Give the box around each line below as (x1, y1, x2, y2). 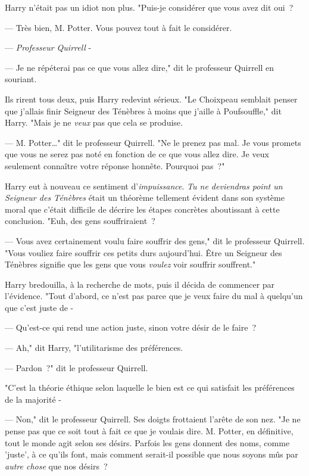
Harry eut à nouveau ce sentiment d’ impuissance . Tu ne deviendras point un (5, 179, 283, 192)
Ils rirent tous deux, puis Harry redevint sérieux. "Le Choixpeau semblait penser (5, 92, 298, 105)
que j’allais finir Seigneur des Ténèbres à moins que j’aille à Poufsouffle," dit (5, 104, 282, 117)
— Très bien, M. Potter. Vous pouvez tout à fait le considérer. (5, 21, 232, 33)
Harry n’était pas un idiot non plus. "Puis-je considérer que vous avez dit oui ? (5, 1, 294, 13)
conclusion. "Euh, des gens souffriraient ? (5, 214, 155, 227)
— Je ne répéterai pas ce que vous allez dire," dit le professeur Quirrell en (5, 61, 274, 73)
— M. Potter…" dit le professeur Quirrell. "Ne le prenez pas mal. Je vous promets (5, 136, 301, 148)
